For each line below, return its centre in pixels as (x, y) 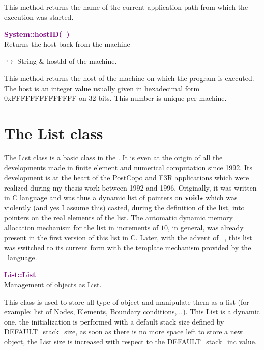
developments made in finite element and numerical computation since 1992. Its (128, 167)
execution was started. (39, 17)
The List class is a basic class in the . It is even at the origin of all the (113, 157)
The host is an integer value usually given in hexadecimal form (102, 88)
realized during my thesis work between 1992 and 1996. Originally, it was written (130, 187)
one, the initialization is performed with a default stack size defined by (114, 321)
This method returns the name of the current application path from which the (126, 7)
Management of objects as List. (53, 284)
